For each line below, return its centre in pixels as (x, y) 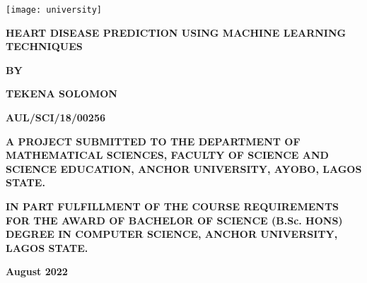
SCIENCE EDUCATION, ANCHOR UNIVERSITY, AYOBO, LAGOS (184, 168)
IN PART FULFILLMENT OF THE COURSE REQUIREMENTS (173, 206)
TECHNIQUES (44, 46)
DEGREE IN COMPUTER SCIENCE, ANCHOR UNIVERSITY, (172, 234)
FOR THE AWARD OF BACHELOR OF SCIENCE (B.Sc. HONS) (174, 220)
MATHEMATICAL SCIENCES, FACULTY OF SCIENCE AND (167, 155)
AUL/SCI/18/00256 (56, 118)
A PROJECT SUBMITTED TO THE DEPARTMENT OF (153, 141)
